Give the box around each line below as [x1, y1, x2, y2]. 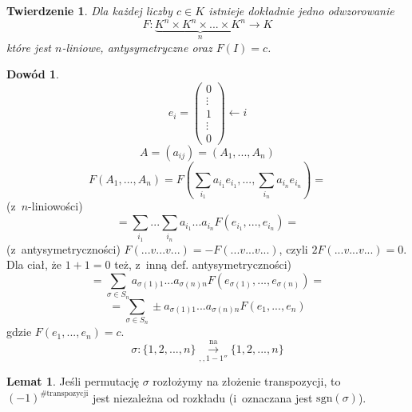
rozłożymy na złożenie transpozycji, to [153, 373, 341, 390]
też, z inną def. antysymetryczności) [114, 256, 292, 273]
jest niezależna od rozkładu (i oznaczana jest [92, 389, 313, 406]
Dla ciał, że [6, 256, 62, 273]
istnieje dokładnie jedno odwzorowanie [208, 2, 394, 18]
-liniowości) [28, 198, 83, 214]
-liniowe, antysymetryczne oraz [61, 38, 212, 55]
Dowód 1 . [6, 66, 59, 82]
